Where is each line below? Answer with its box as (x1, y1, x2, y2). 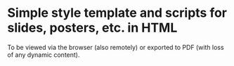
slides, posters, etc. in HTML (7, 20, 178, 36)
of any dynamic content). (7, 51, 80, 59)
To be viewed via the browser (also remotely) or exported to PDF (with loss (7, 43, 224, 51)
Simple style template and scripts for (7, 5, 227, 21)
